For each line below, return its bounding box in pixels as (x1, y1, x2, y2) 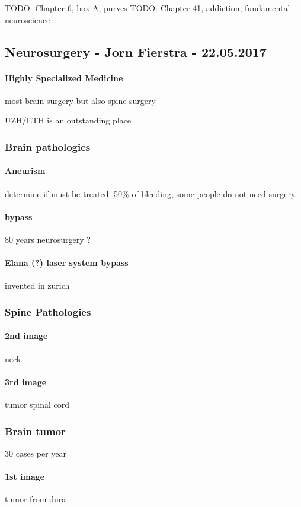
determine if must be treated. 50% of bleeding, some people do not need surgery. (5, 187, 297, 199)
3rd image (5, 375, 47, 388)
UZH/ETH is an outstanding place (5, 114, 132, 126)
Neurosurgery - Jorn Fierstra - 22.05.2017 (5, 42, 267, 61)
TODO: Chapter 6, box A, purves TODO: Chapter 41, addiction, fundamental (5, 2, 290, 14)
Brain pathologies (5, 139, 91, 154)
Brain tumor (5, 423, 66, 438)
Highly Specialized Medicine (5, 71, 123, 84)
